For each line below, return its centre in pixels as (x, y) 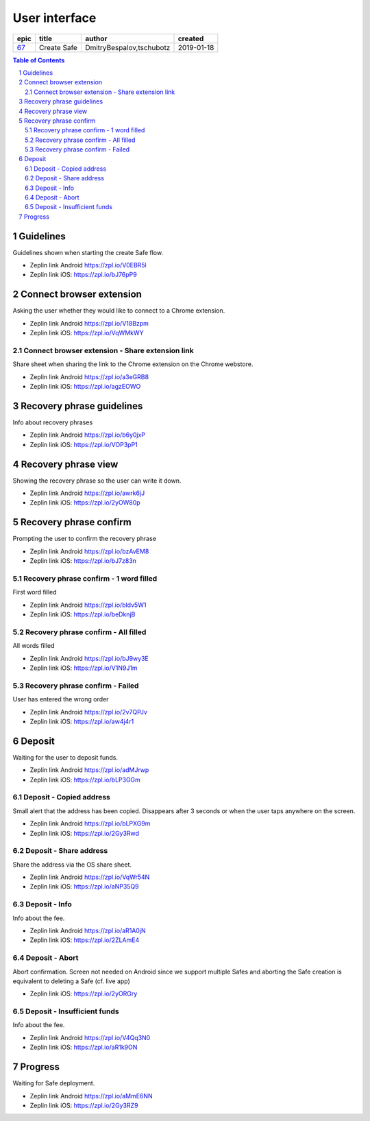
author (96, 38)
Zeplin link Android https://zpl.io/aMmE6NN (91, 1096)
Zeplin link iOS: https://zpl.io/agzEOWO (85, 387)
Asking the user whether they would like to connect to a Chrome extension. (119, 311)
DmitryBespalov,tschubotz (127, 47)
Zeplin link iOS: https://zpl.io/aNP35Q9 (85, 887)
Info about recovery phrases (53, 422)
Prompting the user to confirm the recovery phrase (85, 539)
